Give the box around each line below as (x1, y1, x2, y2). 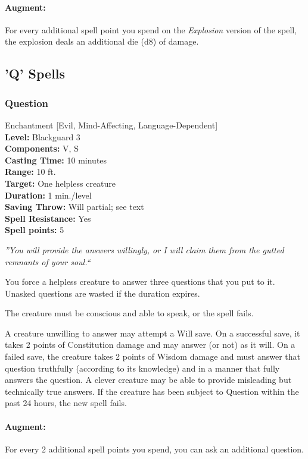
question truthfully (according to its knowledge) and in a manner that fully (5, 361, 280, 374)
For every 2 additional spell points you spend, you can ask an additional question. (5, 442, 304, 455)
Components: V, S (5, 142, 79, 155)
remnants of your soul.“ (5, 255, 91, 268)
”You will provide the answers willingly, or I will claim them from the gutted (5, 243, 284, 256)
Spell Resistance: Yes (5, 212, 91, 224)
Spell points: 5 (5, 224, 64, 236)
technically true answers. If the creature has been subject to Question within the (5, 385, 299, 397)
